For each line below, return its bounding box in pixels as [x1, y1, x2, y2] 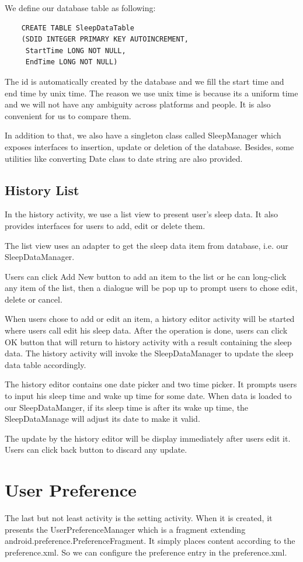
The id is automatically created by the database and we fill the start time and [5, 75, 284, 87]
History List [5, 181, 79, 199]
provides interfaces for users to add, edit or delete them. [5, 219, 206, 231]
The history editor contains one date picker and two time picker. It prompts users [5, 378, 297, 390]
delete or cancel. [5, 293, 62, 305]
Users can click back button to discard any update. [5, 443, 187, 456]
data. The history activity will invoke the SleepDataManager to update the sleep [5, 347, 294, 359]
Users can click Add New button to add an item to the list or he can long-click [5, 270, 287, 282]
